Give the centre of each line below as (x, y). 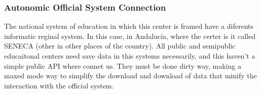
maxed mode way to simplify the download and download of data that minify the (130, 76)
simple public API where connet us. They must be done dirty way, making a (123, 65)
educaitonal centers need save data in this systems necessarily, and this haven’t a (130, 56)
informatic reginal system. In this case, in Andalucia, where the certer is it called (130, 36)
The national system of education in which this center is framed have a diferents (129, 26)
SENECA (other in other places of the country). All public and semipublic (120, 46)
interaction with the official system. (59, 85)
